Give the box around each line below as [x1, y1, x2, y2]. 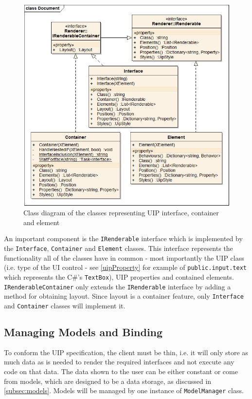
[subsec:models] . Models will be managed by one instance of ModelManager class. [4, 385, 244, 396]
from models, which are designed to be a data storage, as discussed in [4, 376, 212, 386]
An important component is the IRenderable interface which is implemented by [4, 233, 243, 244]
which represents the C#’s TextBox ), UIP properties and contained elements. [4, 272, 234, 282]
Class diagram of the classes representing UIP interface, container [23, 208, 219, 218]
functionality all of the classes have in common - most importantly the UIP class [4, 252, 244, 263]
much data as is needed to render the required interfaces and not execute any [4, 357, 234, 367]
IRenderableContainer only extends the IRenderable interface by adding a [4, 281, 231, 291]
